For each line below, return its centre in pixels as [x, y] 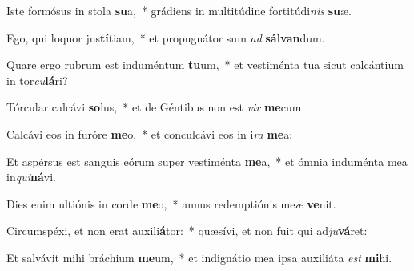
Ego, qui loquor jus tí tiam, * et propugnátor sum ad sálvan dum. [166, 37]
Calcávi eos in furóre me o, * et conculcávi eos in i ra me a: [150, 133]
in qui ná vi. [31, 177]
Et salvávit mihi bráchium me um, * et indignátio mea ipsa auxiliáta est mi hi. [199, 257]
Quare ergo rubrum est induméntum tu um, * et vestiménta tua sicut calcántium [205, 65]
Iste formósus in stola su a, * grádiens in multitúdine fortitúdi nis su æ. [179, 10]
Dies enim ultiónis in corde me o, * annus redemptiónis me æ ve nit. [171, 203]
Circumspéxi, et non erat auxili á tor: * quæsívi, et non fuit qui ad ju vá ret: [187, 231]
